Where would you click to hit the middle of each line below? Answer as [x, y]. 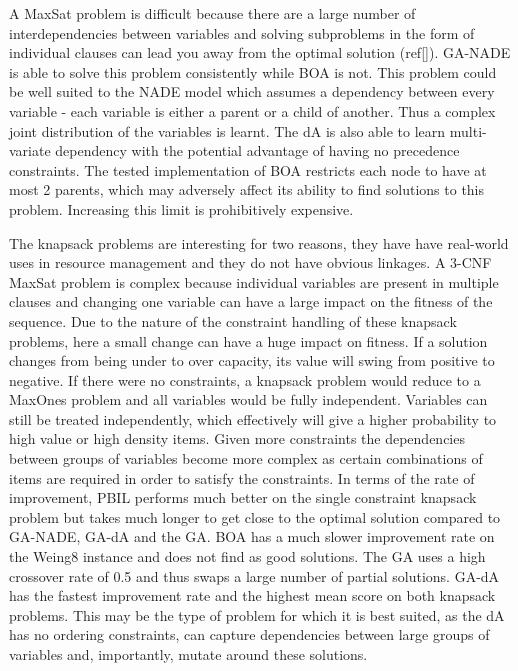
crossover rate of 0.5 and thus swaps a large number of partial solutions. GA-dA [254, 575]
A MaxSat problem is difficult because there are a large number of [212, 13]
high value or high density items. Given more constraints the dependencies [237, 438]
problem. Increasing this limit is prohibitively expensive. [181, 208]
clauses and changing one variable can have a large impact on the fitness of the [251, 301]
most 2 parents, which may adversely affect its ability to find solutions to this [247, 189]
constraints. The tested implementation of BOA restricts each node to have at [248, 169]
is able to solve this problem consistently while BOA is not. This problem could [253, 71]
